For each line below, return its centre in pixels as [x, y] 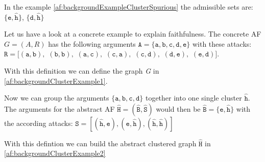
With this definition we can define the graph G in [82, 70]
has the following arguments [92, 43]
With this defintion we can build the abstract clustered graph [100, 143]
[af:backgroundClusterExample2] [55, 153]
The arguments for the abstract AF [59, 108]
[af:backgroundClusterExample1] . [56, 80]
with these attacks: [222, 43]
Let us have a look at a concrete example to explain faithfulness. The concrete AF [133, 34]
